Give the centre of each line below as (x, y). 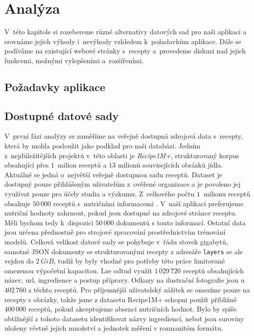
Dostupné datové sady (62, 115)
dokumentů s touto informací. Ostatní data (181, 222)
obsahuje (17, 203)
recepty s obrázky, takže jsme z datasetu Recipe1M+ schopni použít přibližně (121, 299)
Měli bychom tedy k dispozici (49, 222)
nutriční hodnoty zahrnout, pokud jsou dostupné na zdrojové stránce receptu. (121, 213)
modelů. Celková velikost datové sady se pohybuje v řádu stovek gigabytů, (116, 242)
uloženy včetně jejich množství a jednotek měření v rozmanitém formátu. (114, 328)
